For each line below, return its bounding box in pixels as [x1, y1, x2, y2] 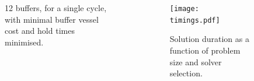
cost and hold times [5, 24, 75, 37]
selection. [169, 67, 203, 79]
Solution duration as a [169, 33, 249, 45]
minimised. [5, 36, 44, 48]
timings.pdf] [169, 16, 220, 24]
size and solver [169, 55, 222, 68]
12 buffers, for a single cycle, [5, 2, 107, 13]
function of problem [169, 44, 241, 56]
